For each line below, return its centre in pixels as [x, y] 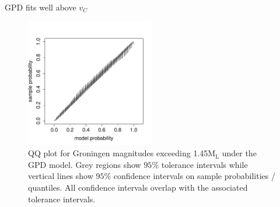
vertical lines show [61, 176]
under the [239, 153]
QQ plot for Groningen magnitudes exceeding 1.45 [118, 153]
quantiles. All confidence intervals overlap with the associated [138, 187]
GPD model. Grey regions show [85, 164]
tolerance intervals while [204, 164]
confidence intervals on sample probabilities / [194, 176]
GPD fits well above [41, 7]
